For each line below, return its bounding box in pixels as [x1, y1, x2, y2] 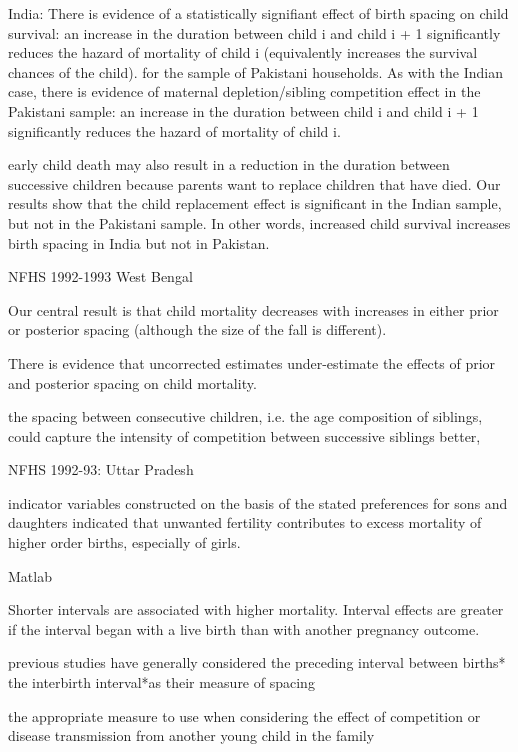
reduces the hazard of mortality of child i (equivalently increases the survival [8, 42, 478, 63]
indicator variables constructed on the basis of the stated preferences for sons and [8, 492, 508, 513]
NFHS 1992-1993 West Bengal [8, 266, 193, 287]
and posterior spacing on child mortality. [8, 372, 257, 393]
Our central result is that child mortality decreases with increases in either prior [8, 299, 499, 320]
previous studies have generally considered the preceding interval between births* [8, 652, 506, 673]
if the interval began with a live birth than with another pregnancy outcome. [8, 618, 480, 639]
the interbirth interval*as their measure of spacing [8, 672, 315, 693]
